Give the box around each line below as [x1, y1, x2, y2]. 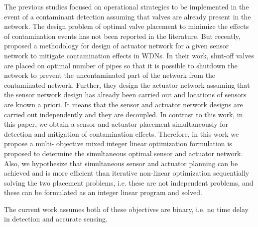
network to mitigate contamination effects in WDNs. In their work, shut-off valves [4, 50, 255, 60]
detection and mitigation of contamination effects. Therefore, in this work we [4, 128, 239, 139]
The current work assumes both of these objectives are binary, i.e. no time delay [4, 204, 249, 214]
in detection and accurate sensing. [4, 214, 108, 224]
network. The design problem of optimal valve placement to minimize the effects [4, 21, 249, 31]
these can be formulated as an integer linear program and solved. [4, 187, 202, 198]
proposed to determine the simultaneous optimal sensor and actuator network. [4, 148, 243, 158]
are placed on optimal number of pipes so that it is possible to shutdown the [4, 60, 238, 70]
